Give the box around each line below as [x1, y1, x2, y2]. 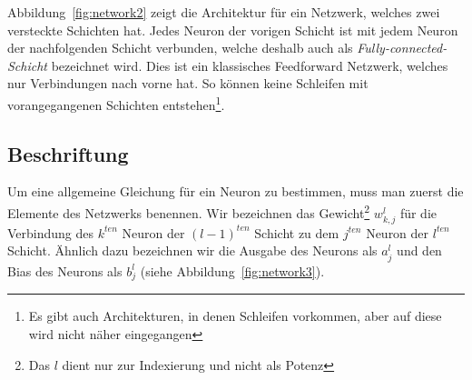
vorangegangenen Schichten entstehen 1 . [7, 92, 225, 114]
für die [399, 203, 437, 222]
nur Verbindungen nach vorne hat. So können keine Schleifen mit [7, 74, 369, 93]
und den [397, 241, 442, 260]
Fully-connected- [357, 38, 447, 57]
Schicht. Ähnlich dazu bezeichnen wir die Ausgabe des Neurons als [7, 241, 378, 260]
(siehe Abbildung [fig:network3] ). [140, 261, 325, 280]
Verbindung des [7, 223, 94, 242]
